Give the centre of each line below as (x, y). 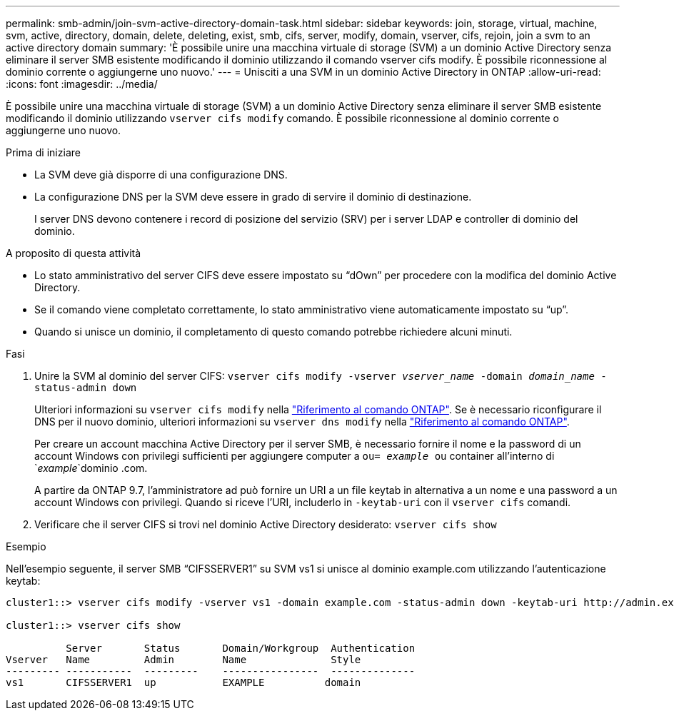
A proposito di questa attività (74, 253)
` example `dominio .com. (91, 468)
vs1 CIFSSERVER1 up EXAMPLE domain (183, 682)
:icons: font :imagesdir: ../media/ (82, 84)
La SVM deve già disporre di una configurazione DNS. (161, 175)
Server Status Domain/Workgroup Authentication (241, 648)
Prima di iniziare (43, 152)
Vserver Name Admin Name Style (183, 660)
